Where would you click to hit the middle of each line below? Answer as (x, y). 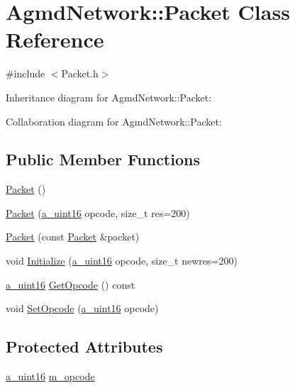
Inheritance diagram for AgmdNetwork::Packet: (109, 97)
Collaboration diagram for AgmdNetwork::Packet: (114, 121)
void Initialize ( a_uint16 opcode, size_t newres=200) (122, 261)
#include (26, 73)
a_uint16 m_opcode (50, 376)
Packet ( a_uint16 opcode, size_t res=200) (98, 212)
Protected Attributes (84, 347)
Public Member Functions (103, 159)
